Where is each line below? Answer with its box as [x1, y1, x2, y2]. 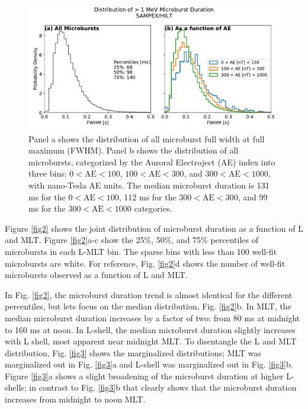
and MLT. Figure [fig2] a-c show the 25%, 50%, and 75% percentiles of [5, 234, 259, 246]
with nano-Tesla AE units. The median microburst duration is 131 [28, 178, 269, 191]
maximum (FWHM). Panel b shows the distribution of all [28, 144, 239, 156]
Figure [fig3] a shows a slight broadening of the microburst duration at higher [5, 369, 284, 382]
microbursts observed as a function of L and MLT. [5, 269, 188, 281]
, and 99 [238, 190, 268, 203]
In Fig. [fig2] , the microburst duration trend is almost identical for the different [5, 288, 293, 301]
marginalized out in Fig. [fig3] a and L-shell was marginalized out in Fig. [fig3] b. [5, 358, 293, 370]
